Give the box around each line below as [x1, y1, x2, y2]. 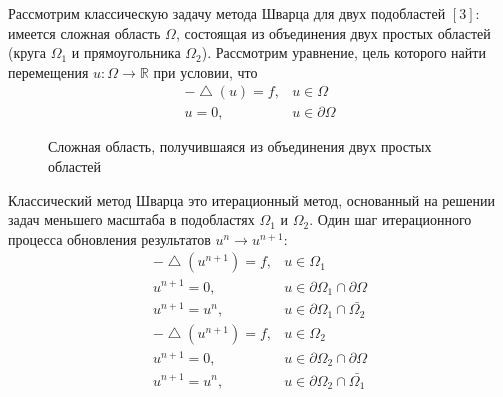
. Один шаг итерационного [309, 209, 472, 230]
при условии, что [153, 61, 258, 82]
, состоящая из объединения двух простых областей [175, 22, 491, 43]
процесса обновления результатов [8, 228, 211, 249]
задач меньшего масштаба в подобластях [8, 209, 255, 230]
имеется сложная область [8, 22, 161, 43]
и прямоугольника [71, 42, 181, 63]
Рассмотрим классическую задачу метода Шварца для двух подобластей [8, 3, 446, 23]
